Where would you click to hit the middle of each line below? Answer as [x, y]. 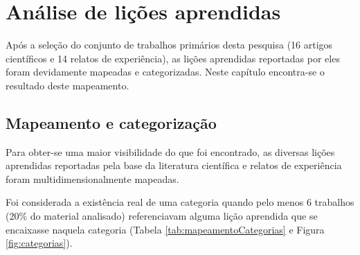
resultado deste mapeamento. [67, 85]
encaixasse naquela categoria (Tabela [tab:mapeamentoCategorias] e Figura [165, 229]
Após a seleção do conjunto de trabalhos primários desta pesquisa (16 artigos [169, 45]
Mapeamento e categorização [111, 122]
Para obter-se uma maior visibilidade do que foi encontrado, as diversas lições [170, 151]
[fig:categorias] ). [39, 243]
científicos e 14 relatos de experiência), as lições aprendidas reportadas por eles [173, 58]
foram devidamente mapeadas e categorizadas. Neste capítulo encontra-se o [165, 72]
